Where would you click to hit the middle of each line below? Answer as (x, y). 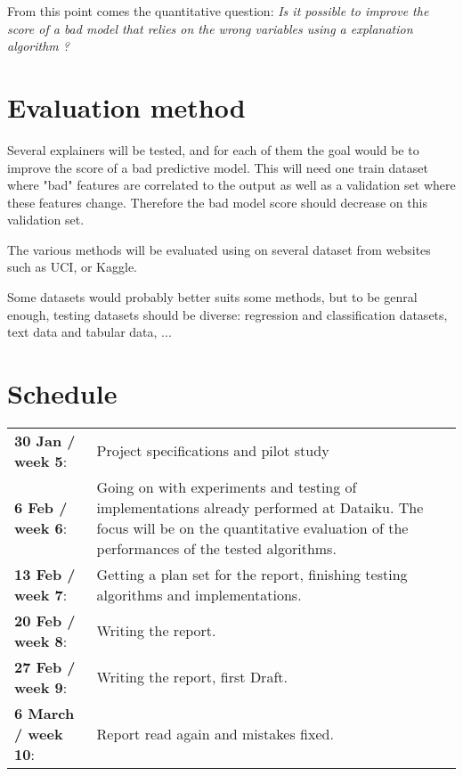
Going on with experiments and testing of (227, 486)
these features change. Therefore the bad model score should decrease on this (217, 202)
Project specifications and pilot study (213, 451)
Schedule (62, 393)
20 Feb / (45, 620)
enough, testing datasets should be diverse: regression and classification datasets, (227, 314)
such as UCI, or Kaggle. (73, 267)
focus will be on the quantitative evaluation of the (252, 527)
